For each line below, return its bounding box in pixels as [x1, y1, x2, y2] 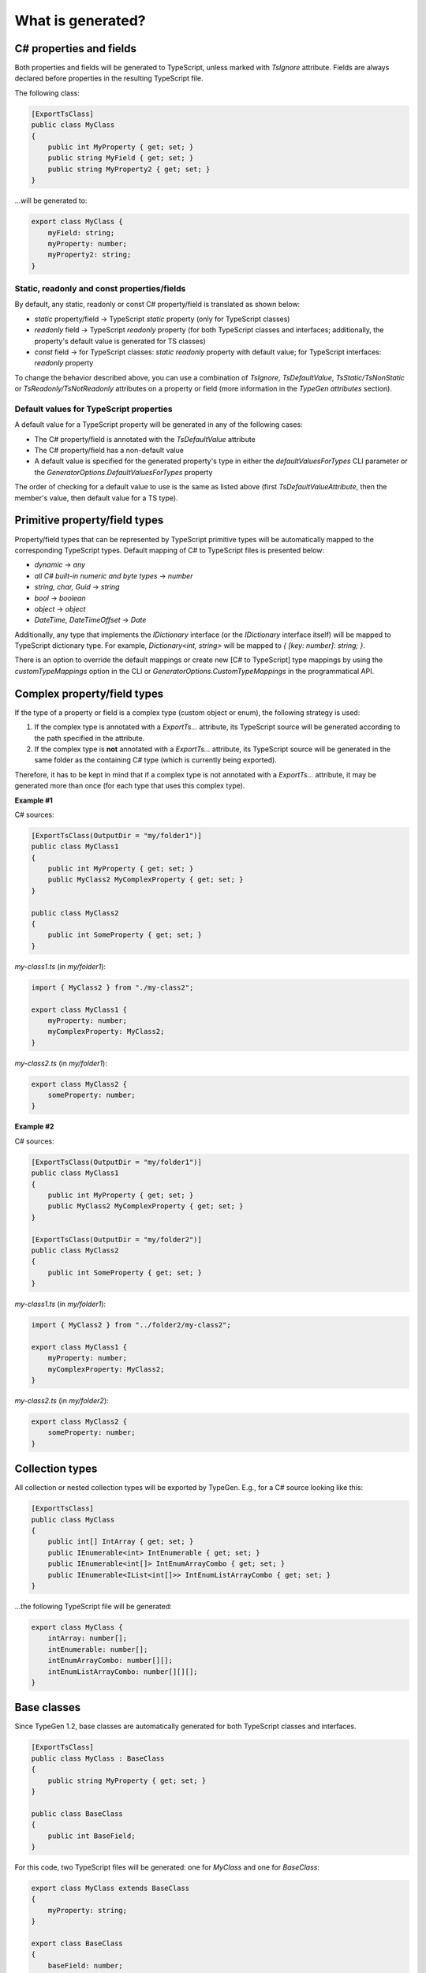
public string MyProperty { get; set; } [47, 1776, 207, 1785]
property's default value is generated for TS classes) [34, 336, 207, 346]
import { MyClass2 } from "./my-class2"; [31, 983, 194, 992]
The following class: [14, 88, 80, 98]
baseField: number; [47, 1961, 124, 1970]
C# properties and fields [14, 42, 137, 55]
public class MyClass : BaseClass [31, 1754, 165, 1763]
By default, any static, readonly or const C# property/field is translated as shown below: [14, 300, 301, 309]
